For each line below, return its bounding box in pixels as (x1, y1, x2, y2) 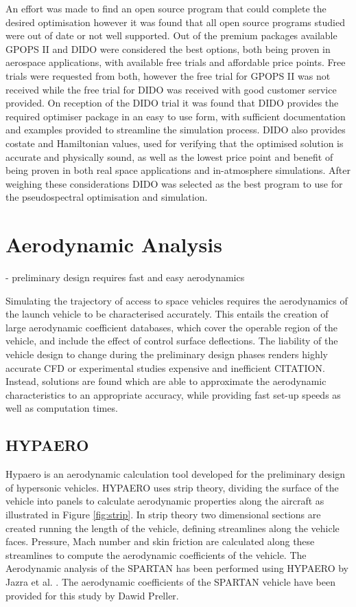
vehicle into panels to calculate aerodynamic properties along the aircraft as (5, 494, 324, 508)
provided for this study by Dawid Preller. (5, 588, 179, 602)
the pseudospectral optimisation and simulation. (5, 190, 208, 204)
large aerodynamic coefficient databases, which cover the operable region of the (5, 320, 338, 334)
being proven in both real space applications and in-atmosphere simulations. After (5, 163, 351, 177)
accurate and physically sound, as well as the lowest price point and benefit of (5, 149, 333, 164)
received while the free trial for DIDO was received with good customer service (5, 82, 337, 96)
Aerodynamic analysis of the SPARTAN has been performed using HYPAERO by (5, 561, 348, 575)
